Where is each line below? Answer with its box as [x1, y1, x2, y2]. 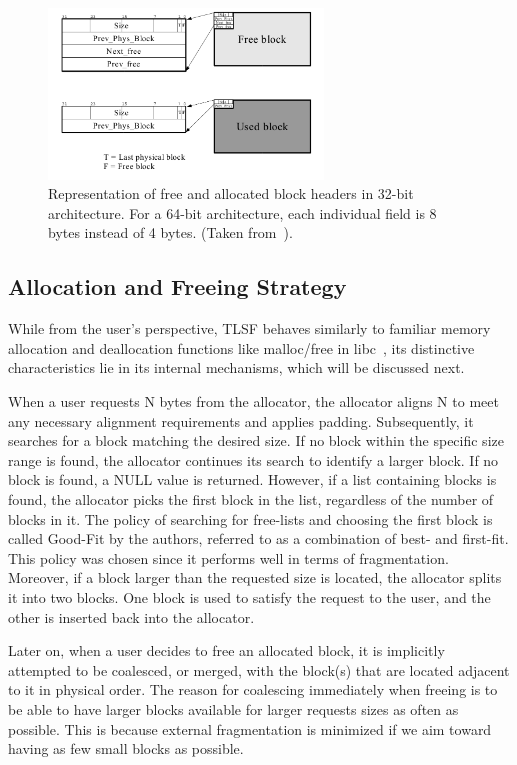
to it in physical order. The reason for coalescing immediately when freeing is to [8, 679, 498, 700]
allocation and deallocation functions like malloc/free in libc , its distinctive [8, 337, 475, 358]
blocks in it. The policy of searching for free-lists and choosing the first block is [8, 508, 493, 529]
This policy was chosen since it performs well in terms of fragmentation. [8, 547, 449, 568]
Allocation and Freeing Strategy [8, 271, 347, 302]
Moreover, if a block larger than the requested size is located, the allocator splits [8, 567, 502, 588]
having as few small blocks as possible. [8, 738, 244, 759]
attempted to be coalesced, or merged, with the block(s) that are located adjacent [8, 659, 510, 680]
